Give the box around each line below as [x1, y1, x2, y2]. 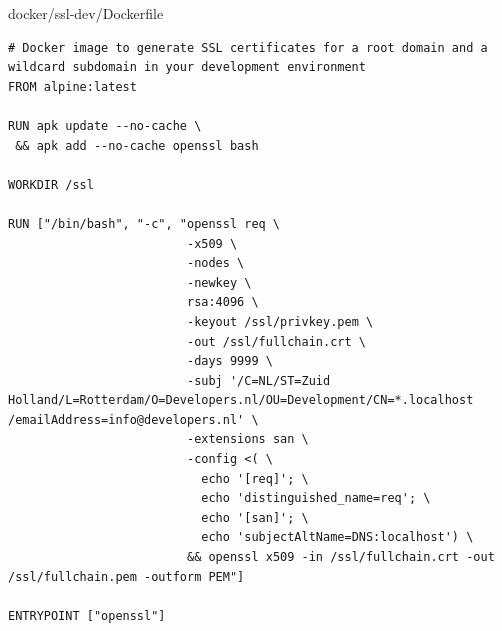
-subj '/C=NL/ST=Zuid [186, 373, 331, 388]
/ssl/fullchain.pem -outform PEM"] [8, 569, 245, 584]
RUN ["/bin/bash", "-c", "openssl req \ [8, 216, 281, 231]
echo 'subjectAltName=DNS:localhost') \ [201, 530, 474, 545]
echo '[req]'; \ [201, 471, 309, 486]
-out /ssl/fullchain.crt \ [186, 334, 366, 349]
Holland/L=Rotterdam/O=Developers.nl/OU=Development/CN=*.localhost [8, 393, 474, 408]
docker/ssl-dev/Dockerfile [8, 3, 164, 23]
